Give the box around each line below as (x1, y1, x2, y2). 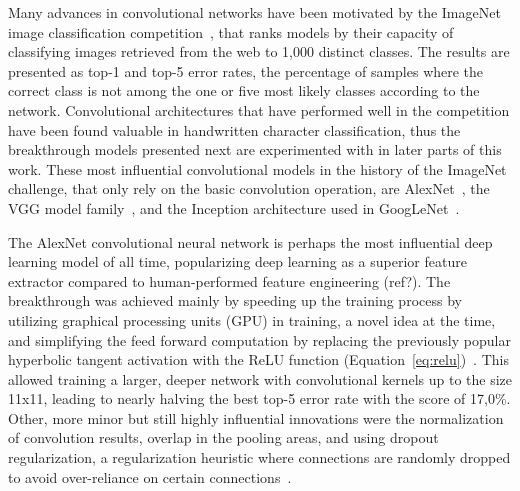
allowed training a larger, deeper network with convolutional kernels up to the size (8, 368, 512, 389)
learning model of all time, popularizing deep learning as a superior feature (8, 251, 467, 272)
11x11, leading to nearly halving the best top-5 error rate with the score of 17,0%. (8, 388, 511, 409)
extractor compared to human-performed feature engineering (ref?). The (8, 270, 451, 291)
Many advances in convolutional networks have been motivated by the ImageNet (8, 2, 501, 22)
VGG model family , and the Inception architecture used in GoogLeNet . (8, 197, 460, 218)
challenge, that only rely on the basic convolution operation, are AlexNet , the (8, 178, 490, 199)
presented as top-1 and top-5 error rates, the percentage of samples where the (8, 60, 484, 81)
